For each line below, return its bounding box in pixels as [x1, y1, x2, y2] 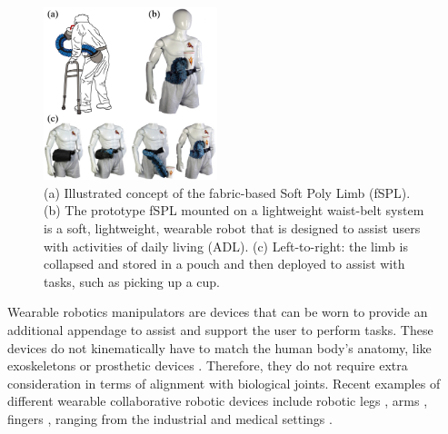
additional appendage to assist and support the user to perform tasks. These [7, 320, 433, 339]
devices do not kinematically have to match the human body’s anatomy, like [7, 338, 432, 357]
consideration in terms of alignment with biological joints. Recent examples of [7, 373, 441, 392]
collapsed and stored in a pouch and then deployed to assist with [44, 254, 405, 273]
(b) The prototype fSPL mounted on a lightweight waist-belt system [44, 201, 424, 220]
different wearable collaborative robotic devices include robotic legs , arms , [7, 391, 428, 410]
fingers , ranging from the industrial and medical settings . [7, 409, 333, 428]
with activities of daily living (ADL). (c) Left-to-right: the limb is [44, 236, 408, 255]
